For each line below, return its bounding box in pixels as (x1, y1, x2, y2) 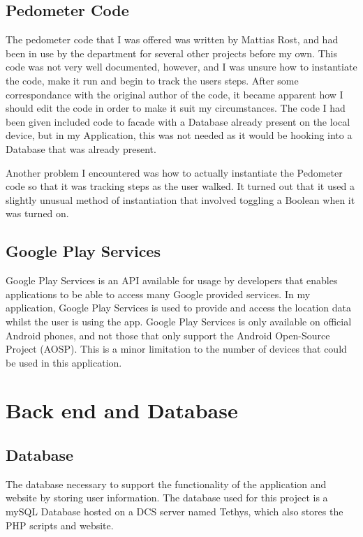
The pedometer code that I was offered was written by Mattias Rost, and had (6, 32, 339, 47)
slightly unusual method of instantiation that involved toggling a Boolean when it (6, 192, 355, 207)
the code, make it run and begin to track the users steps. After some (6, 73, 299, 87)
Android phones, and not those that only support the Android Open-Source (6, 328, 330, 342)
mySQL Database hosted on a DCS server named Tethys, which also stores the (6, 504, 343, 519)
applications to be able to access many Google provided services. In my (6, 286, 311, 301)
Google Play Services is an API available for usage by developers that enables (6, 273, 338, 288)
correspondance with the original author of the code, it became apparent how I (6, 87, 343, 101)
